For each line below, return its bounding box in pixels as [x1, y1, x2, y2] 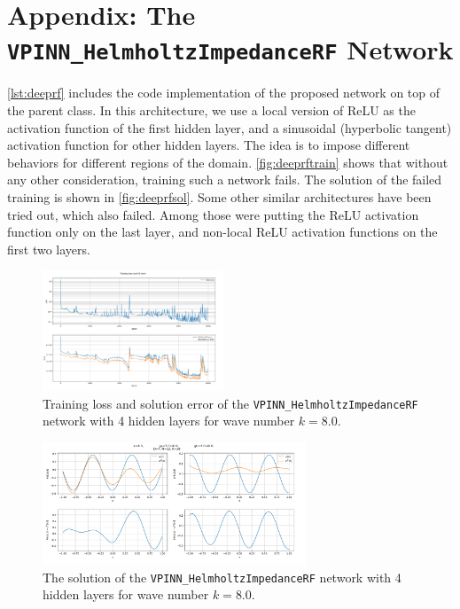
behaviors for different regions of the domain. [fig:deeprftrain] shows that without [7, 152, 448, 171]
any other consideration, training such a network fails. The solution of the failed [7, 170, 442, 189]
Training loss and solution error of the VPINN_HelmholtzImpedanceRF [43, 394, 418, 412]
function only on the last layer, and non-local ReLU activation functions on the [7, 223, 438, 241]
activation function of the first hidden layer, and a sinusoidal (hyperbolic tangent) [7, 118, 452, 137]
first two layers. [7, 239, 90, 258]
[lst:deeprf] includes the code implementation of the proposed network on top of [7, 83, 441, 102]
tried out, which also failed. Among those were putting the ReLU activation [7, 205, 419, 223]
